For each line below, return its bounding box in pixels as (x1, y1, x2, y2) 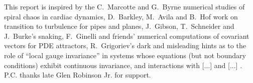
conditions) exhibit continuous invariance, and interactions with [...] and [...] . (4, 60, 242, 70)
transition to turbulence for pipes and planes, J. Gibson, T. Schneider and (4, 21, 234, 31)
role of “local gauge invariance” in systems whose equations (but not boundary (4, 50, 246, 60)
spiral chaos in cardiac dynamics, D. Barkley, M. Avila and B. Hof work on (4, 11, 238, 21)
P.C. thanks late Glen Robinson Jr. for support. (4, 70, 151, 80)
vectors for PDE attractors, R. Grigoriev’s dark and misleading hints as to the (4, 40, 246, 51)
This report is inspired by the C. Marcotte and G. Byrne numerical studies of (4, 1, 245, 11)
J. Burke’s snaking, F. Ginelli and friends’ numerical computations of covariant (4, 30, 249, 41)
